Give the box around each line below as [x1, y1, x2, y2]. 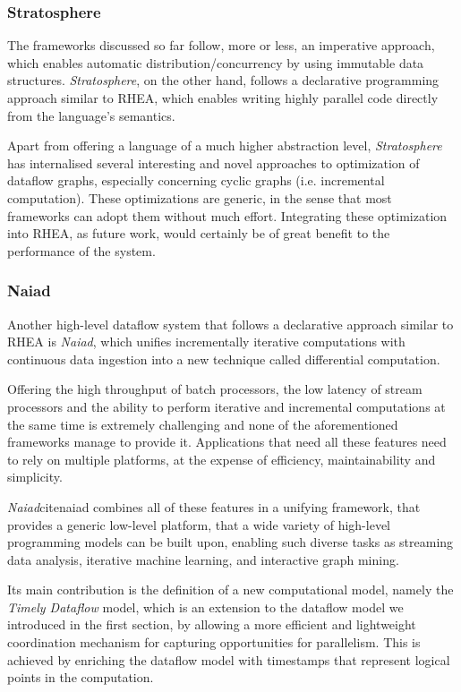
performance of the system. [7, 241, 156, 260]
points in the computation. [7, 668, 154, 687]
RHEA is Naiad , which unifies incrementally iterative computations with [7, 332, 406, 351]
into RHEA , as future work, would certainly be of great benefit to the [7, 224, 390, 243]
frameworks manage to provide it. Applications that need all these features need [7, 432, 447, 451]
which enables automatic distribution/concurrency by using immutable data [7, 53, 424, 72]
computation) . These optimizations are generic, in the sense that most [7, 188, 392, 207]
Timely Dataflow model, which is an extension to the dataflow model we [7, 597, 404, 616]
